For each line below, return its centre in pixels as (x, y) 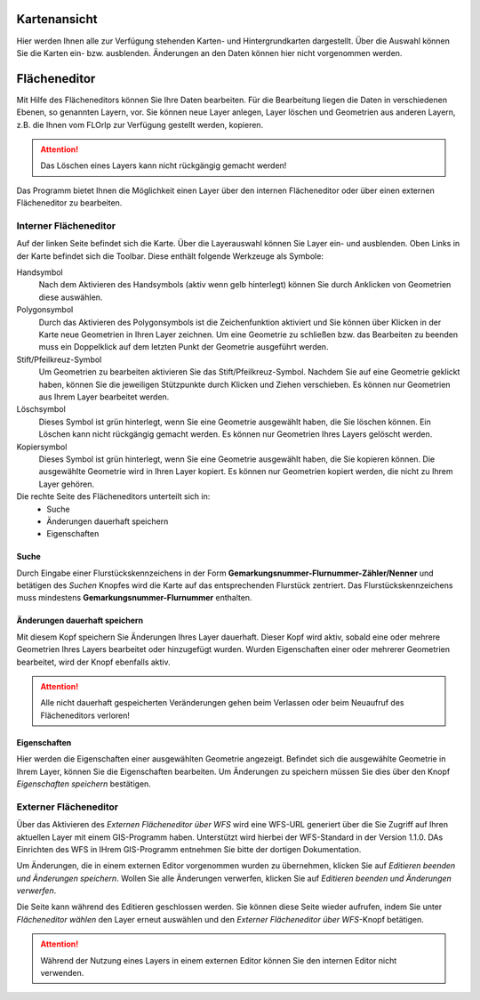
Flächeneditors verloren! (85, 715)
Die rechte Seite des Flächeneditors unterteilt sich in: (113, 496)
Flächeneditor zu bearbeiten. (69, 203)
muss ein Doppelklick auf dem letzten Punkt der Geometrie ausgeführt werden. (184, 347)
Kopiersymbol (42, 447)
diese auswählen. (71, 297)
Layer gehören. (67, 484)
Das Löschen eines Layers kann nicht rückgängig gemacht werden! (164, 165)
